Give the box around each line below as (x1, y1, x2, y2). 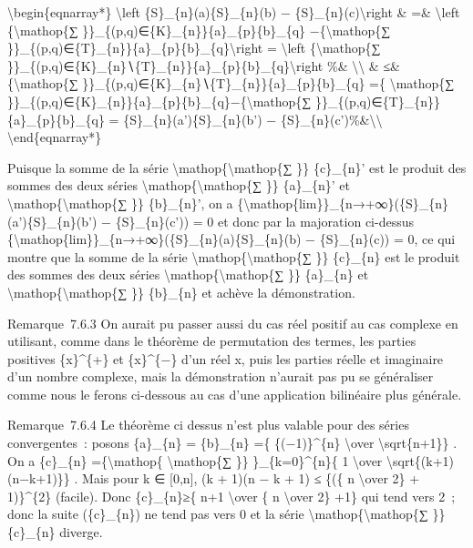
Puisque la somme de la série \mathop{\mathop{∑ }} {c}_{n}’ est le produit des (7, 157, 467, 177)
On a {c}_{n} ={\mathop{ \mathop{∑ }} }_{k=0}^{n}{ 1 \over (7, 451, 383, 470)
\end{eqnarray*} (7, 127, 102, 147)
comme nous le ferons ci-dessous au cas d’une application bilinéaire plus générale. (7, 384, 462, 403)
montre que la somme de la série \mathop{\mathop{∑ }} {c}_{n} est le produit (7, 247, 460, 266)
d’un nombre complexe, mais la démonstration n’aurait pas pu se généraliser (7, 367, 434, 386)
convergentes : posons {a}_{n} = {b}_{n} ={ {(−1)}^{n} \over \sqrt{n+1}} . (7, 433, 458, 452)
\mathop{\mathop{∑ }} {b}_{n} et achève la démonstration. (7, 282, 355, 301)
